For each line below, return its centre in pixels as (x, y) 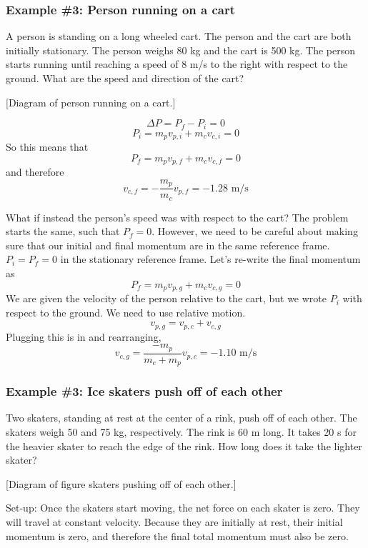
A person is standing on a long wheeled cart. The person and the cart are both (179, 36)
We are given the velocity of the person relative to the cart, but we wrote (166, 298)
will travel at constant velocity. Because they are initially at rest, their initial (174, 522)
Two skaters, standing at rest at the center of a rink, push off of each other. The (181, 418)
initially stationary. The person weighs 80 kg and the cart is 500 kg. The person (180, 50)
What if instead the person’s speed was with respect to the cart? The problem (177, 217)
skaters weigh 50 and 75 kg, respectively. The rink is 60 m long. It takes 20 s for (181, 432)
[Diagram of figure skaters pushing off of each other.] (121, 483)
